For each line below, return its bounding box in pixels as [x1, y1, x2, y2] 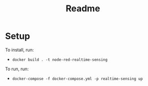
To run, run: [5, 66, 29, 72]
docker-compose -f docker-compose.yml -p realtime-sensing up [12, 76, 143, 81]
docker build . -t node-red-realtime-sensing [12, 57, 108, 62]
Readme [66, 3, 100, 14]
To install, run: [5, 47, 34, 53]
